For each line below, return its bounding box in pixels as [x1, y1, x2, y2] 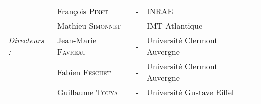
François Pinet [57, 5, 109, 17]
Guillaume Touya [57, 86, 118, 98]
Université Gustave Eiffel [146, 86, 234, 98]
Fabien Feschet [57, 66, 111, 78]
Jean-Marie [57, 34, 97, 46]
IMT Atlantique [146, 20, 203, 31]
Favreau [57, 46, 86, 57]
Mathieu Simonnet [57, 20, 121, 31]
